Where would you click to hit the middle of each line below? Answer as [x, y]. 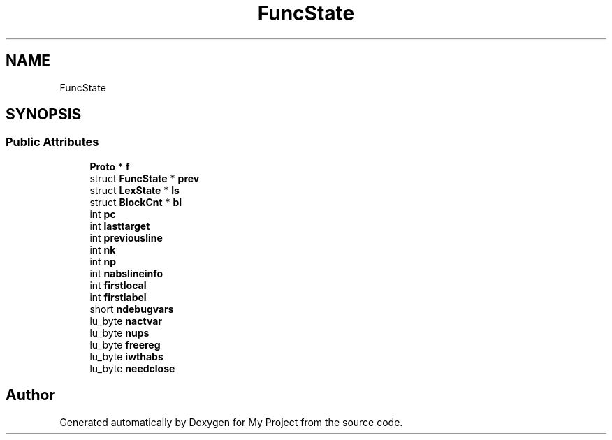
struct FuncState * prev [145, 178]
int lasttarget [120, 226]
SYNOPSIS [44, 115]
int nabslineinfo [126, 273]
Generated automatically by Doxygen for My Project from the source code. [231, 422]
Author [30, 395]
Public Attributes [52, 142]
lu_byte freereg [125, 344]
